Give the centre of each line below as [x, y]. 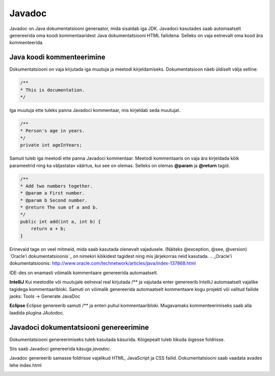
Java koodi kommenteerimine [57, 57]
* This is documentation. [52, 90]
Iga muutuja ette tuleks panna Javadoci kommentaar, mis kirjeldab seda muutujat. [95, 110]
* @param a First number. [52, 193]
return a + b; [48, 229]
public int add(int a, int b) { [61, 222]
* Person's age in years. [52, 131]
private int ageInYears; [51, 145]
